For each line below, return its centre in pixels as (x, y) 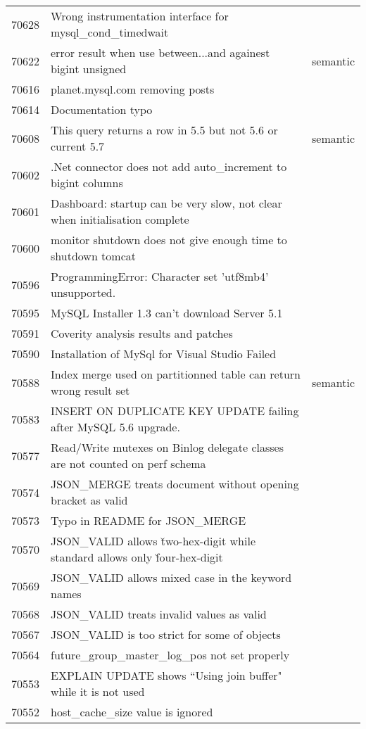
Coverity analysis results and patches (142, 333)
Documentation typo (102, 109)
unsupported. (83, 292)
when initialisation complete (120, 219)
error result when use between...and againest (160, 52)
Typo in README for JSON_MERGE (149, 520)
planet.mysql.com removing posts (133, 89)
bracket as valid (89, 500)
